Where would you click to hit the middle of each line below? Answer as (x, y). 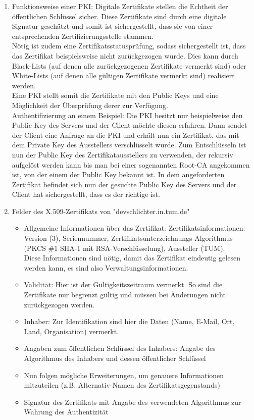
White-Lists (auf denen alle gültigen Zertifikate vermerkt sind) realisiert (123, 75)
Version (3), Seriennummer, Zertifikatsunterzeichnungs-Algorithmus (128, 238)
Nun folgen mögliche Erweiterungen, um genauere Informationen (124, 375)
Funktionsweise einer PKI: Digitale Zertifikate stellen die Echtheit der (120, 6)
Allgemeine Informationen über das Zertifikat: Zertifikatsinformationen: (135, 228)
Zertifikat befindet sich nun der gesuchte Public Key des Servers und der (124, 184)
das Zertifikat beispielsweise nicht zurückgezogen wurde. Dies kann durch (125, 55)
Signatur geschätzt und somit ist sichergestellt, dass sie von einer (112, 26)
